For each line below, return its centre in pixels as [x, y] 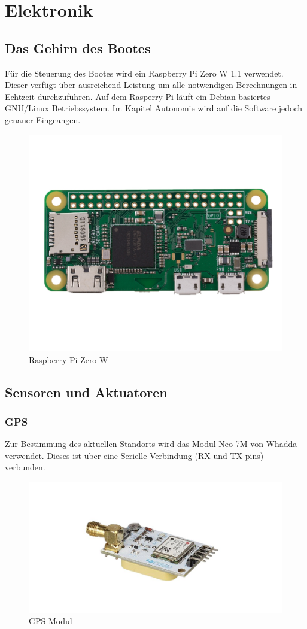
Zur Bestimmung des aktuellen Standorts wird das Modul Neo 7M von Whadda [151, 444]
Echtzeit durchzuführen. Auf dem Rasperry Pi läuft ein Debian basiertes [138, 96]
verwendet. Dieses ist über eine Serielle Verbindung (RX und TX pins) [134, 455]
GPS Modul [51, 621]
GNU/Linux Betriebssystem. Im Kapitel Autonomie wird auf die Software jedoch [154, 108]
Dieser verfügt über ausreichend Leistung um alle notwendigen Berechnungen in [151, 85]
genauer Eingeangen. [43, 119]
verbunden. [25, 467]
